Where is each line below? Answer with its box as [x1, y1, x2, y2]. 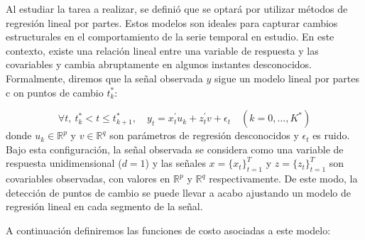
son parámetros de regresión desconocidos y [109, 128, 299, 143]
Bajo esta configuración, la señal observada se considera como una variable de [6, 141, 344, 156]
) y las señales [145, 156, 206, 170]
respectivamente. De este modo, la [209, 171, 358, 186]
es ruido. [312, 128, 350, 143]
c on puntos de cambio [6, 84, 104, 99]
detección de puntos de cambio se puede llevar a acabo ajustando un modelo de [6, 185, 351, 200]
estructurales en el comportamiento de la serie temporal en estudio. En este [6, 29, 334, 44]
